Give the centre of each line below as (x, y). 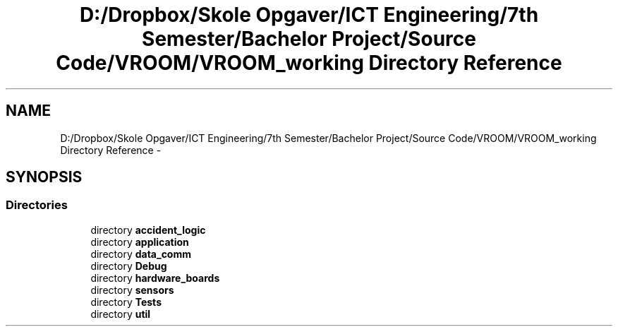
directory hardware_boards (155, 278)
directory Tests (126, 302)
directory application (140, 242)
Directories (37, 205)
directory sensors (132, 290)
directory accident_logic (148, 230)
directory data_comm (141, 254)
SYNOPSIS (44, 177)
